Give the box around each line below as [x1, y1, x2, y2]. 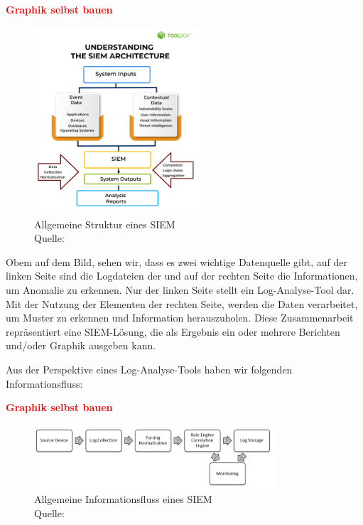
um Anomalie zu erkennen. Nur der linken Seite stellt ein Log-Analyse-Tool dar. [6, 282, 354, 297]
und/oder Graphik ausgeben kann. [6, 338, 156, 353]
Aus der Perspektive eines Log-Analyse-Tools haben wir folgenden [6, 361, 293, 376]
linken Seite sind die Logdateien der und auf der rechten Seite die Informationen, [6, 268, 358, 283]
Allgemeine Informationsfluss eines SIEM [34, 492, 212, 507]
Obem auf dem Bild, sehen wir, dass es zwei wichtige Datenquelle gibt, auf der [6, 254, 348, 269]
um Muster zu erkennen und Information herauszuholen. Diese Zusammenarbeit [6, 310, 354, 325]
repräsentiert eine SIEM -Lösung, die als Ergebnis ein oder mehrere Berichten [6, 324, 340, 339]
